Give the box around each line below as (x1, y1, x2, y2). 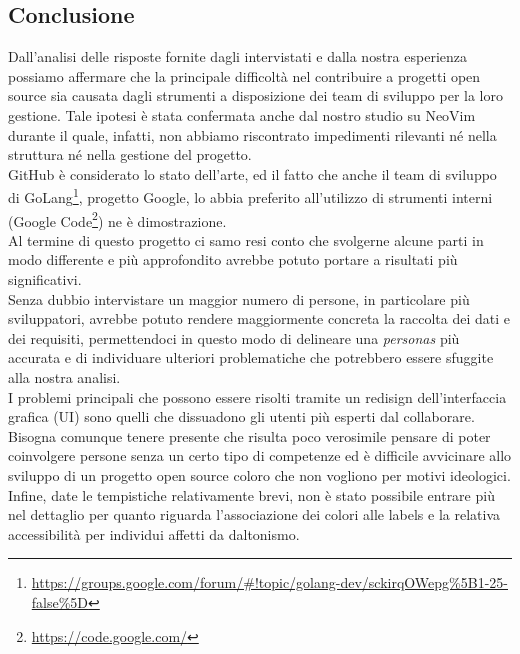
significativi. (8, 269, 82, 290)
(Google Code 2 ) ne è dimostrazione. (8, 207, 227, 231)
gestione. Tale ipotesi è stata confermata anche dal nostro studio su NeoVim (8, 104, 476, 125)
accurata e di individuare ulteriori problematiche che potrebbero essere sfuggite (8, 347, 494, 368)
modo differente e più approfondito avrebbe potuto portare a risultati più (8, 249, 458, 270)
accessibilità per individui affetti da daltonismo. (8, 523, 300, 544)
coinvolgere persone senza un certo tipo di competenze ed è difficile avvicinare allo (8, 445, 512, 466)
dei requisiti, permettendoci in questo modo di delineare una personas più (8, 327, 460, 348)
